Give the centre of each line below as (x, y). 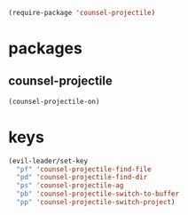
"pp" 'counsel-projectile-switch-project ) (96, 203)
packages (46, 48)
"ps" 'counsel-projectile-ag (70, 186)
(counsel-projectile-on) (54, 101)
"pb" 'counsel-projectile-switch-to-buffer (98, 194)
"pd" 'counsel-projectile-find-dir (82, 178)
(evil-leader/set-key (48, 161)
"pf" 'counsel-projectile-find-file (84, 169)
